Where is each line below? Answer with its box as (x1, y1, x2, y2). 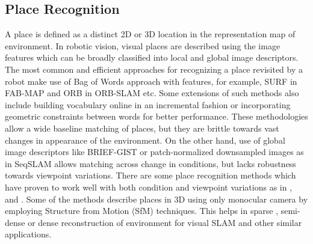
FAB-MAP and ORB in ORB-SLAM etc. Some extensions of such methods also (5, 87, 299, 99)
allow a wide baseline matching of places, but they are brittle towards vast (5, 121, 279, 134)
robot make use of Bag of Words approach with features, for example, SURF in (5, 75, 297, 87)
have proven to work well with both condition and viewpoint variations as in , (5, 180, 293, 193)
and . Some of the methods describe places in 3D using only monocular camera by (5, 192, 308, 205)
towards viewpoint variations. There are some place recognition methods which (5, 169, 296, 181)
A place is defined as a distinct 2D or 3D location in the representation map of (5, 28, 296, 40)
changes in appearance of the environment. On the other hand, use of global (5, 133, 285, 146)
